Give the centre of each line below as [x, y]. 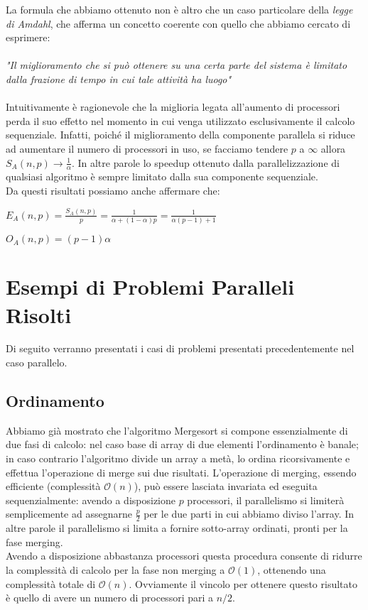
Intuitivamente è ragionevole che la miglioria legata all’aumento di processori [173, 107]
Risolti [39, 314]
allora [333, 148]
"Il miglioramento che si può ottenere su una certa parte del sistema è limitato [177, 65]
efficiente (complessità [53, 486]
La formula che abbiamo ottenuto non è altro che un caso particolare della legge [179, 9]
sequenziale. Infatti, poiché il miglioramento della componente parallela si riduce [180, 135]
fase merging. [34, 541]
